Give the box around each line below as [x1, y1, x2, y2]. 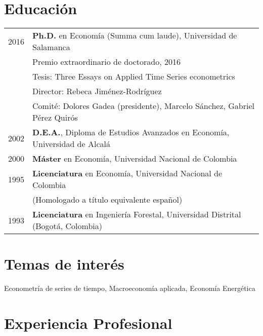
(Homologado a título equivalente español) [32, 194, 183, 206]
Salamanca [32, 41, 70, 53]
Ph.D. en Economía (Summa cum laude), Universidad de [32, 29, 237, 42]
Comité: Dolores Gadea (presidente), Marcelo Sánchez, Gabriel [32, 100, 255, 112]
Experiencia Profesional [4, 313, 172, 333]
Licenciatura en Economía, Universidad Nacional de [32, 167, 223, 179]
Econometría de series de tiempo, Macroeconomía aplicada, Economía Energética [4, 283, 255, 293]
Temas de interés [4, 253, 124, 274]
